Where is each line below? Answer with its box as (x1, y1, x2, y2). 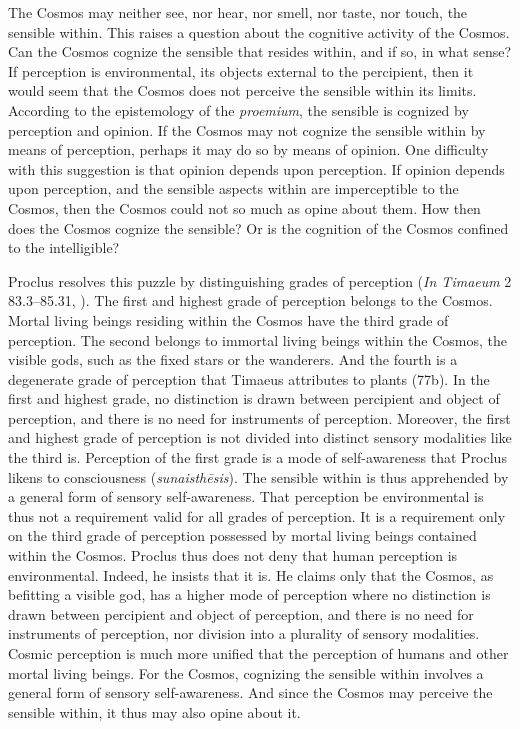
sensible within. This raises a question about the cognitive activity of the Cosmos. (8, 21, 510, 42)
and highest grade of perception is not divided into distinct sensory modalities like (8, 427, 512, 448)
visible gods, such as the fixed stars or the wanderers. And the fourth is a (8, 349, 458, 370)
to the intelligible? (8, 237, 120, 258)
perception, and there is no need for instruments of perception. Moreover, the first (8, 407, 511, 428)
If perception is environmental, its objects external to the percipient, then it (8, 60, 474, 81)
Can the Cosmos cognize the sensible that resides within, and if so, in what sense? (8, 41, 512, 62)
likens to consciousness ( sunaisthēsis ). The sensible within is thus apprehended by (8, 466, 509, 487)
